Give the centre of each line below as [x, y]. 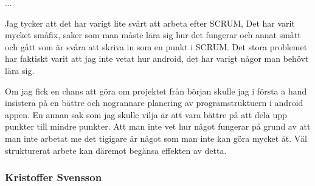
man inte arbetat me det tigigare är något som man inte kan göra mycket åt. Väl [156, 138]
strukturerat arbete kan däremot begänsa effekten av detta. [116, 150]
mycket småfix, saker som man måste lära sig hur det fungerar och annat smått [153, 35]
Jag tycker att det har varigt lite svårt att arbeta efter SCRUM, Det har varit [150, 23]
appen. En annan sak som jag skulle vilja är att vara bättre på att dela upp [146, 114]
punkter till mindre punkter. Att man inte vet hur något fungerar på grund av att [158, 126]
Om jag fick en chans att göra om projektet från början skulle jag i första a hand [156, 91]
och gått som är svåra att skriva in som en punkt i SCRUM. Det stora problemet [156, 46]
